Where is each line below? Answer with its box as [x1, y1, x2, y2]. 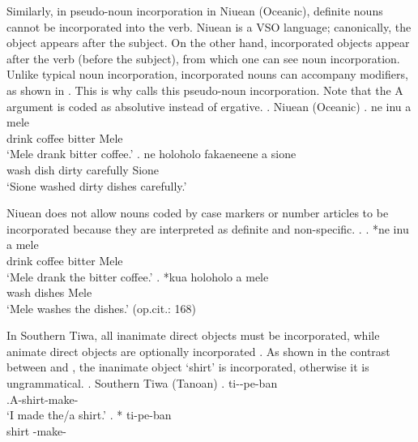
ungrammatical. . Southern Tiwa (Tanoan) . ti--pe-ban [6, 375, 278, 392]
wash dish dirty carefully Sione [6, 161, 160, 178]
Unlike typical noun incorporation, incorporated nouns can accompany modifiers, [6, 66, 408, 83]
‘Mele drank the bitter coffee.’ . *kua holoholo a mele [6, 268, 269, 285]
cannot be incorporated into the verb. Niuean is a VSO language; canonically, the [6, 18, 412, 35]
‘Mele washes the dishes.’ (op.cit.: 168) [6, 299, 197, 316]
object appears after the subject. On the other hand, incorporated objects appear [6, 34, 410, 51]
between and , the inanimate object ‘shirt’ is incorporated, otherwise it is [6, 358, 369, 375]
